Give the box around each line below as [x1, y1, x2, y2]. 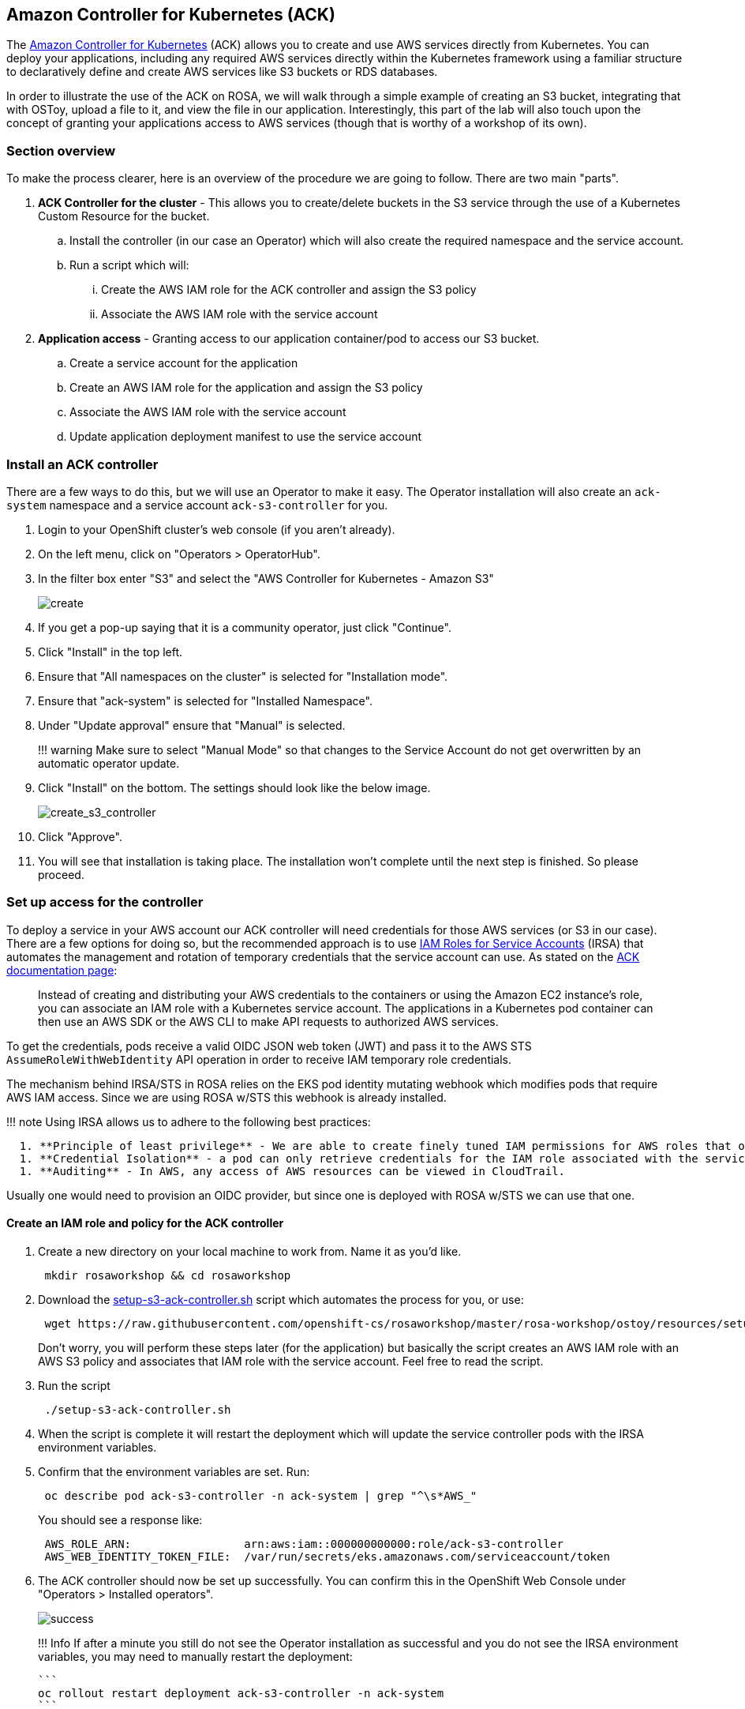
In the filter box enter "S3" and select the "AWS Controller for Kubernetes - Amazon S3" [38, 571, 494, 585]
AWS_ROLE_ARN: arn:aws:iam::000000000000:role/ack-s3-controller [44, 1537, 563, 1550]
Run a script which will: [69, 258, 189, 272]
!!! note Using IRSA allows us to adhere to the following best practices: [6, 1114, 371, 1129]
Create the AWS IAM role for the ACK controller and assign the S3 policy [101, 283, 477, 297]
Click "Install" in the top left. [38, 644, 183, 659]
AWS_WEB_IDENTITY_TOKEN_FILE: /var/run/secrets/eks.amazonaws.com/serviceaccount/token [44, 1549, 610, 1563]
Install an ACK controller [6, 456, 159, 472]
